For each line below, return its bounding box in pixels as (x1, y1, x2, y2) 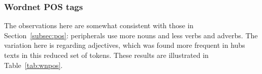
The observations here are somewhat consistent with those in (4, 20, 194, 31)
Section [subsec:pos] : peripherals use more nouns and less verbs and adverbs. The (4, 30, 258, 40)
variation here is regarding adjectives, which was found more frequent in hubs (4, 40, 245, 50)
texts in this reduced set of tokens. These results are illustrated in (4, 50, 209, 60)
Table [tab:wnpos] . (4, 59, 63, 70)
